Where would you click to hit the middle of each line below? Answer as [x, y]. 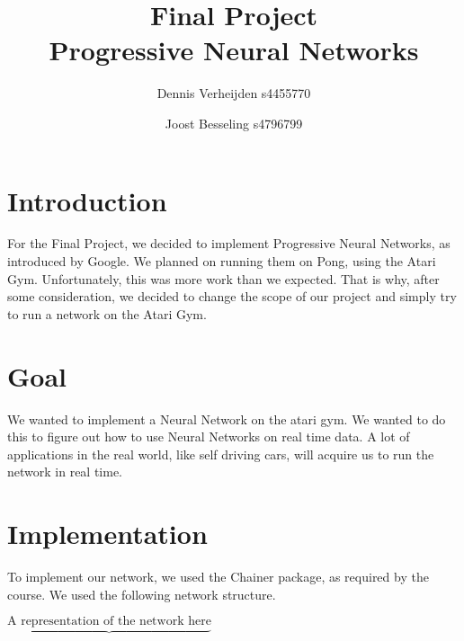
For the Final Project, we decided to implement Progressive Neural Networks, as [229, 243]
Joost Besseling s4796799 [234, 123]
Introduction [87, 200]
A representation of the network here [109, 622]
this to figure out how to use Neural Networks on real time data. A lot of [209, 436]
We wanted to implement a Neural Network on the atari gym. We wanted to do [227, 418]
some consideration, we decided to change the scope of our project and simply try [232, 296]
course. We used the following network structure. [142, 594]
